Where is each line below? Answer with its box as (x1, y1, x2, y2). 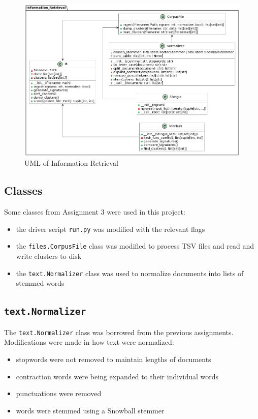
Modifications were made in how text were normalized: (4, 337, 174, 347)
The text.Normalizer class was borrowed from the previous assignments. (4, 326, 234, 337)
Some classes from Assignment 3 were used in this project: (4, 206, 185, 217)
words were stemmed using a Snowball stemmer (16, 405, 165, 415)
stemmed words (16, 278, 64, 288)
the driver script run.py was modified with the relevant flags (16, 223, 205, 234)
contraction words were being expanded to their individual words (16, 371, 219, 381)
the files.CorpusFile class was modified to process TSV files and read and (16, 241, 254, 251)
